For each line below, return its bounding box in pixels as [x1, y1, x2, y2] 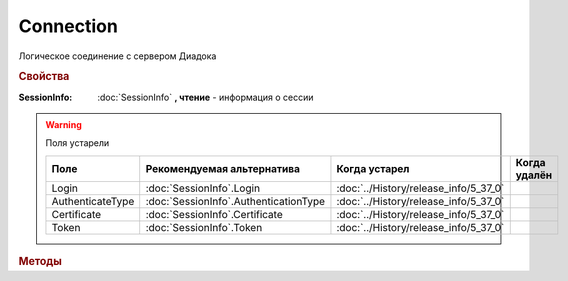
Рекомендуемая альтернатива [145, 161, 300, 175]
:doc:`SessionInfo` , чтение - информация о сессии [97, 91, 314, 103]
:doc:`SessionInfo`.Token [145, 220, 263, 234]
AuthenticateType [51, 194, 135, 208]
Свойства [18, 70, 70, 84]
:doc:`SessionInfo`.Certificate [145, 207, 284, 221]
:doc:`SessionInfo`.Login [145, 181, 260, 195]
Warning [45, 118, 82, 130]
